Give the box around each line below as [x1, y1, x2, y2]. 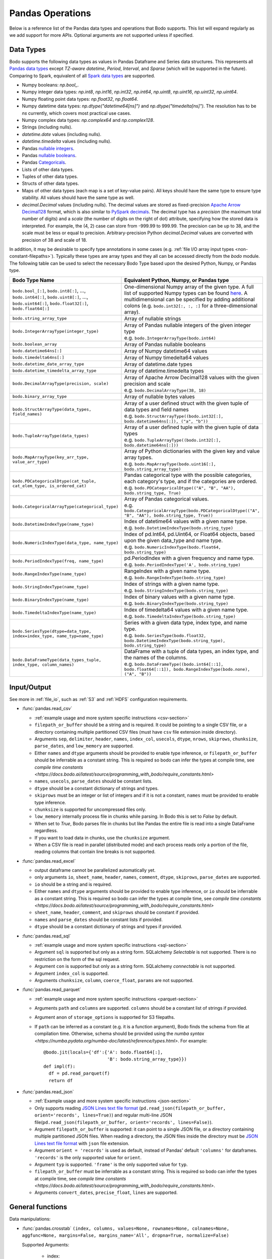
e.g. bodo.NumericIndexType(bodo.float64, [124, 543, 221, 550]
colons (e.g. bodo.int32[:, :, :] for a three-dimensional [124, 302, 258, 309]
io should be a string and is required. [34, 881, 112, 887]
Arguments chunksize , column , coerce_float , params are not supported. [34, 977, 194, 983]
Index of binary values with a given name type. [124, 593, 235, 600]
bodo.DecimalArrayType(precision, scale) [12, 381, 109, 386]
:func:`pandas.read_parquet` [22, 987, 82, 993]
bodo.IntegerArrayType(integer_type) [12, 329, 99, 334]
